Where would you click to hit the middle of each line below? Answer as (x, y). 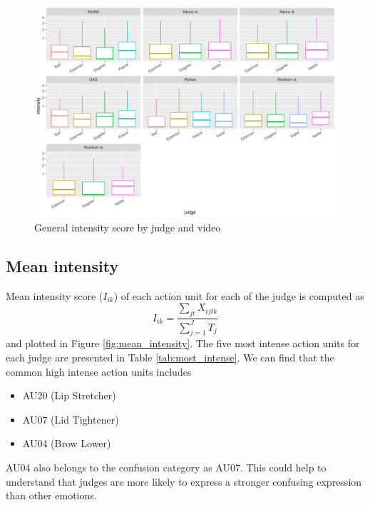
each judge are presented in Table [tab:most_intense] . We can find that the (170, 357)
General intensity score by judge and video (128, 227)
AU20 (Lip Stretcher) (69, 395)
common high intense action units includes (99, 371)
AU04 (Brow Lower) (67, 443)
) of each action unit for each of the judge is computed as (239, 295)
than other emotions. (51, 495)
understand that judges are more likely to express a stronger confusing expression (184, 481)
